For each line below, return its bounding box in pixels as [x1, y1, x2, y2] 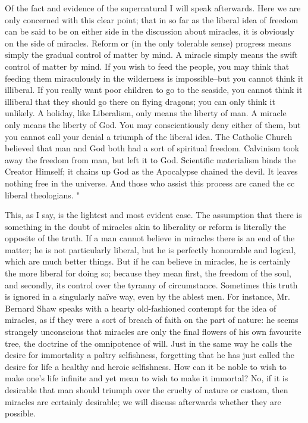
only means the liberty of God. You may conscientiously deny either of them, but [5, 118, 301, 130]
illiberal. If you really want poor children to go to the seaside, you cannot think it [5, 83, 303, 96]
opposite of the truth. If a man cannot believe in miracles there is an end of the [5, 232, 295, 244]
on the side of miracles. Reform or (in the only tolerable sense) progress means [5, 36, 291, 49]
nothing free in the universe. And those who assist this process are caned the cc [5, 176, 295, 189]
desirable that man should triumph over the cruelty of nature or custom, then [5, 384, 288, 396]
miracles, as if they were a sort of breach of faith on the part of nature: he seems [5, 313, 298, 326]
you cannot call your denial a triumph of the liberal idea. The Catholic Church [5, 130, 293, 142]
